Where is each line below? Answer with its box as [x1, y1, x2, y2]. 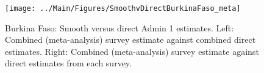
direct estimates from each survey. [5, 57, 132, 69]
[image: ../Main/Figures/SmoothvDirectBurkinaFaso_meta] [5, 4, 241, 13]
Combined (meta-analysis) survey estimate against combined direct [5, 33, 256, 46]
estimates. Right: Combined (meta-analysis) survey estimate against [5, 45, 259, 57]
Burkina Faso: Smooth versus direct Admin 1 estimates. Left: [5, 21, 234, 34]
